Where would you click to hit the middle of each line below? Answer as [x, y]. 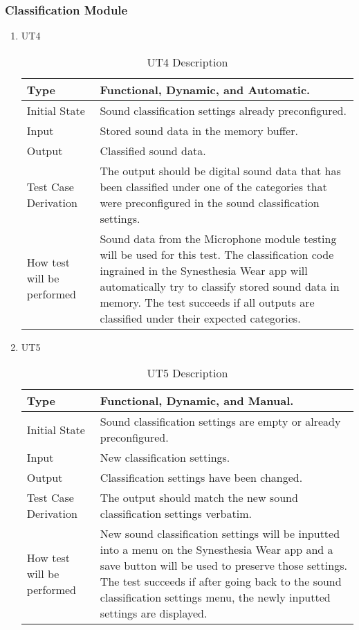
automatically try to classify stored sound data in [220, 286]
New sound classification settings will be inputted [220, 534]
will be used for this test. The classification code [217, 254]
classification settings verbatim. [176, 514]
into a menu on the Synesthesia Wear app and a [217, 550]
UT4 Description [187, 62]
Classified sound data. [153, 150]
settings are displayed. [154, 613]
